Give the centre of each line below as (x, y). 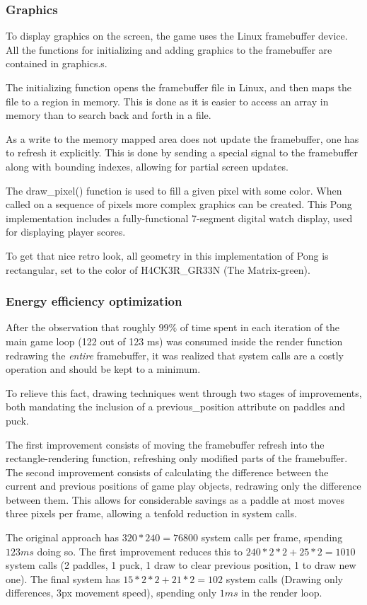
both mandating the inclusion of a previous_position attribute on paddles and (175, 407)
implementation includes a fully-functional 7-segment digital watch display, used (179, 218)
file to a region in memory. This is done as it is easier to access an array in (167, 101)
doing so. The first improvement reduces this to (140, 551)
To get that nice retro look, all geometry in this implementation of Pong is (167, 255)
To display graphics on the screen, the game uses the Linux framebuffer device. (177, 36)
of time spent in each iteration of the (260, 327)
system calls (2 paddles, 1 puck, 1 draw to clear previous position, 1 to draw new (181, 565)
